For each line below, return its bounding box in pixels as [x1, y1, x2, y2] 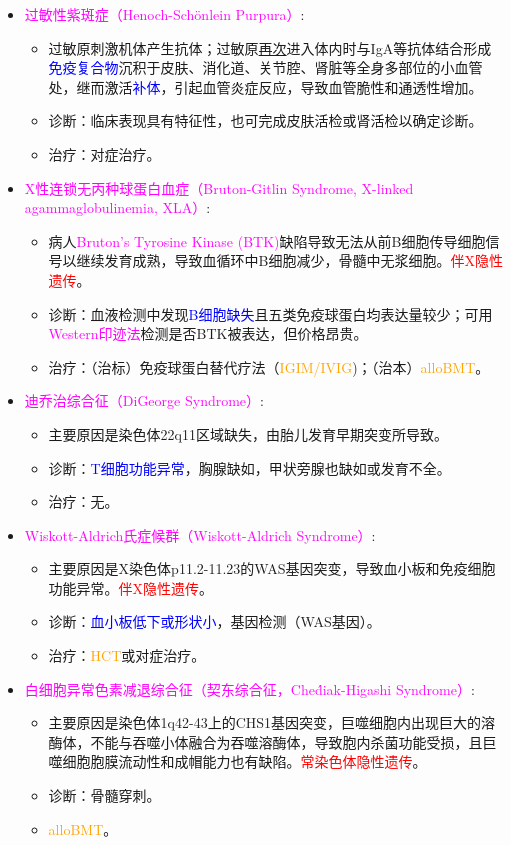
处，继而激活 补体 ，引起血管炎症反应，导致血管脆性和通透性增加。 [48, 76, 483, 97]
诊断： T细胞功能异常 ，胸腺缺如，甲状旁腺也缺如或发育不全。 [48, 457, 451, 478]
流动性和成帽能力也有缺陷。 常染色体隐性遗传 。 [118, 751, 427, 772]
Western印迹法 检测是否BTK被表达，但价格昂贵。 [48, 323, 368, 344]
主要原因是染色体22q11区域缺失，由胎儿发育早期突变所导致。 [48, 423, 448, 444]
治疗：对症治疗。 [48, 143, 161, 164]
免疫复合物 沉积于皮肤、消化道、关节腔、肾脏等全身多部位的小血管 [48, 57, 483, 78]
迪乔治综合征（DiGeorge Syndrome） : [24, 390, 264, 411]
